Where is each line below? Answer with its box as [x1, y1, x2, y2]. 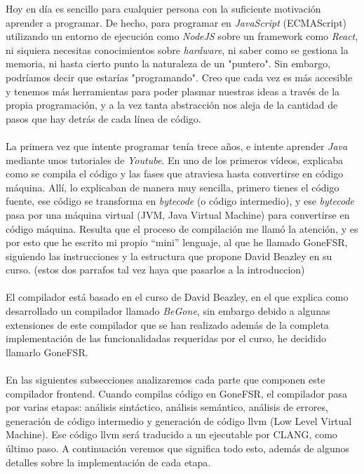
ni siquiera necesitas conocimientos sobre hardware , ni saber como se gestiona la [6, 42, 349, 57]
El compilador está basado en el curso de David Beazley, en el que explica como [6, 290, 349, 304]
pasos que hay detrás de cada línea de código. [6, 111, 201, 126]
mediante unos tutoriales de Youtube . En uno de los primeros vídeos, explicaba [6, 152, 344, 167]
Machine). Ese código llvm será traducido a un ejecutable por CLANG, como [6, 427, 337, 442]
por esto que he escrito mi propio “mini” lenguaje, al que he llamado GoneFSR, [6, 235, 348, 250]
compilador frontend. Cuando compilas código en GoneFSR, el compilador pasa [6, 386, 347, 400]
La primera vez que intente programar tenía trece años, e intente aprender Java [6, 138, 348, 153]
